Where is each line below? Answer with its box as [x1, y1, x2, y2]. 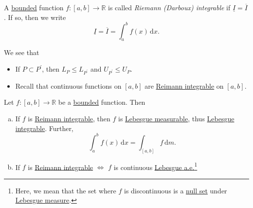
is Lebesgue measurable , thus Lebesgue [118, 113, 235, 124]
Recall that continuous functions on [15, 80, 122, 91]
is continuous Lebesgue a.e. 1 [113, 160, 198, 172]
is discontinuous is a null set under [124, 185, 227, 195]
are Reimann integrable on [145, 80, 224, 91]
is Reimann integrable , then [28, 113, 110, 124]
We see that [4, 47, 39, 57]
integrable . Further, [15, 123, 73, 133]
